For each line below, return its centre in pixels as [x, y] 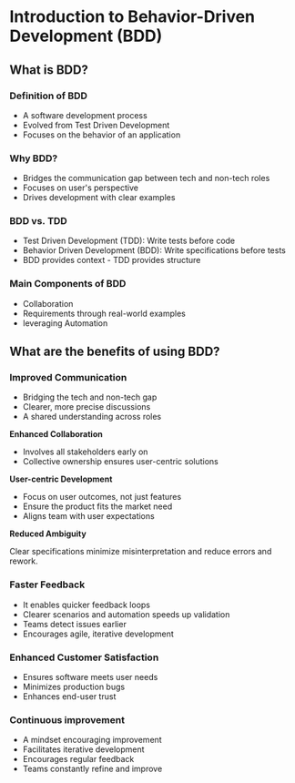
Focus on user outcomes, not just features [102, 497]
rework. [24, 561]
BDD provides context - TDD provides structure [112, 260]
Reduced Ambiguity [48, 534]
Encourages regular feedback [78, 759]
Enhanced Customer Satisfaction [84, 657]
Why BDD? [34, 158]
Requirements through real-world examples [104, 313]
